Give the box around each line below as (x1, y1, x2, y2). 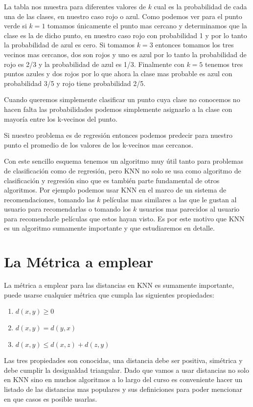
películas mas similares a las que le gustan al (102, 194, 237, 204)
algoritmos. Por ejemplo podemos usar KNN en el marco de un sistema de (4, 185, 227, 195)
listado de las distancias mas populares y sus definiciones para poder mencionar (4, 384, 242, 394)
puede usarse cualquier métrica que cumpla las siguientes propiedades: (4, 289, 214, 300)
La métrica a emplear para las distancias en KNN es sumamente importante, (4, 280, 234, 290)
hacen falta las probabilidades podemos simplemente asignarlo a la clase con (4, 104, 232, 114)
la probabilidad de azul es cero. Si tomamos (4, 40, 135, 50)
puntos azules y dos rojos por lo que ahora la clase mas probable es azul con (4, 68, 232, 79)
